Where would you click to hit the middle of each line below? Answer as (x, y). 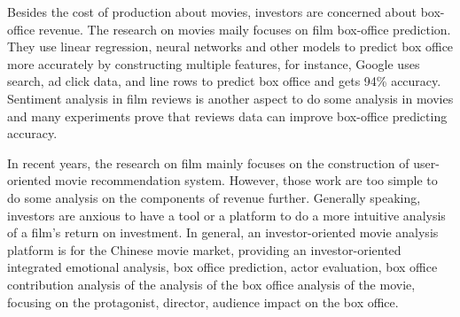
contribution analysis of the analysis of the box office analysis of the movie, (211, 284)
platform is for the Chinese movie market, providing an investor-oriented (204, 249)
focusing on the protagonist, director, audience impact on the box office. (203, 302)
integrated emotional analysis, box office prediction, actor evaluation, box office (222, 267)
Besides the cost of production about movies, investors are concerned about (212, 12)
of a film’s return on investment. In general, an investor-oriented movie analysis (223, 232)
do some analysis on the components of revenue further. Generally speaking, (214, 197)
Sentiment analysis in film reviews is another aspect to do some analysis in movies (230, 98)
